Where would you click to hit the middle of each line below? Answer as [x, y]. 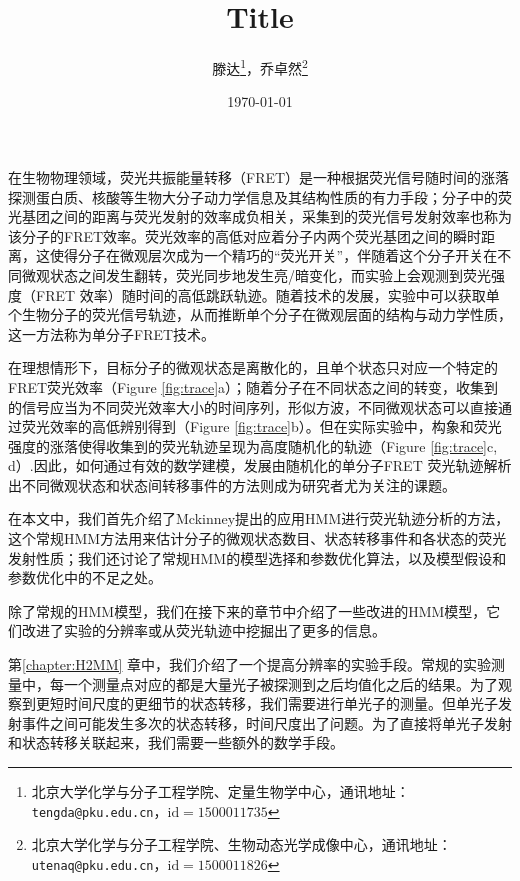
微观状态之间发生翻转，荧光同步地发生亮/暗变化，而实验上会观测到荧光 [256, 274]
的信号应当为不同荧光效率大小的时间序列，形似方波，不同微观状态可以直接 [253, 406]
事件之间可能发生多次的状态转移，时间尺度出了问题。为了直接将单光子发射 [266, 722]
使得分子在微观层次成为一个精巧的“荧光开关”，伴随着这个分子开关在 [273, 255]
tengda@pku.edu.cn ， [99, 810]
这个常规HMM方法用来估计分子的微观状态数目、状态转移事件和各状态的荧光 [257, 538]
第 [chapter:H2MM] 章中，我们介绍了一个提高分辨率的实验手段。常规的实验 [250, 664]
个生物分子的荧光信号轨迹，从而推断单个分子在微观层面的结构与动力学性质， [260, 314]
